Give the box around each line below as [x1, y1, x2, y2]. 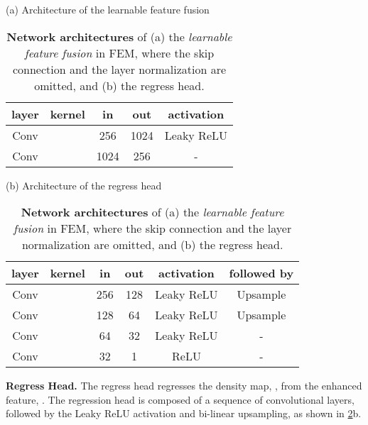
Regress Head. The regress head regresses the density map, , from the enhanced [6, 378, 362, 393]
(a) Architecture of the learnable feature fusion [6, 2, 210, 16]
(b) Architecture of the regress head [6, 177, 162, 192]
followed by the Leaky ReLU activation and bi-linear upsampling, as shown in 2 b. [6, 406, 362, 421]
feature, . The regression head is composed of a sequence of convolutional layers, [6, 392, 355, 407]
